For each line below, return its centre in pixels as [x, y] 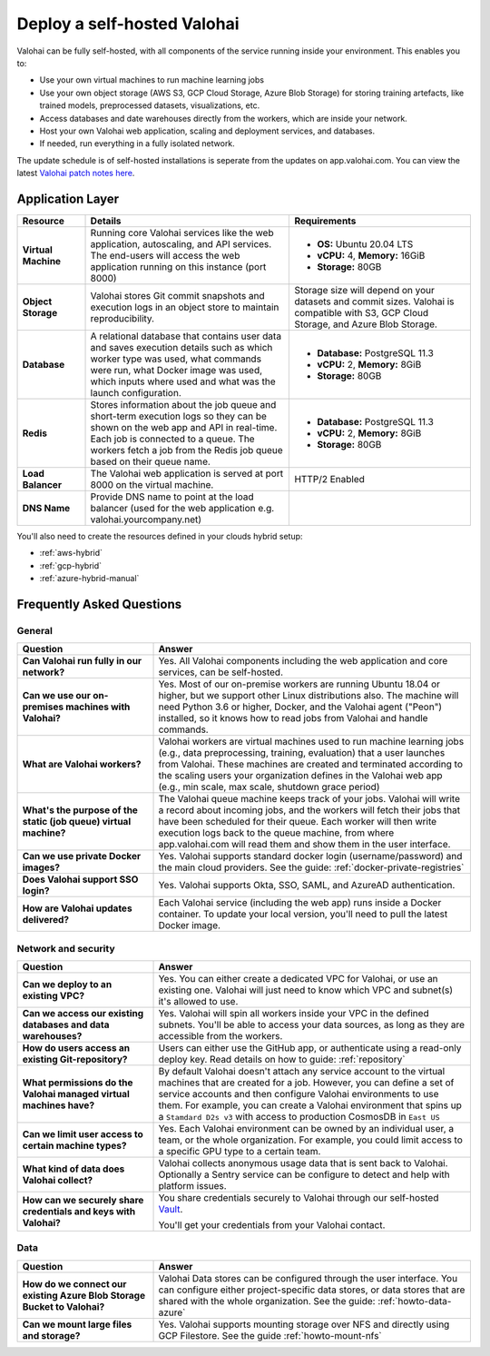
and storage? [51, 1335]
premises [43, 707]
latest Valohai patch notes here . [76, 173]
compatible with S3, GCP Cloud [362, 312]
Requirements [325, 221]
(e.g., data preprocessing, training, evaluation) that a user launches [302, 753]
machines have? [59, 1105]
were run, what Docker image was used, [176, 370]
